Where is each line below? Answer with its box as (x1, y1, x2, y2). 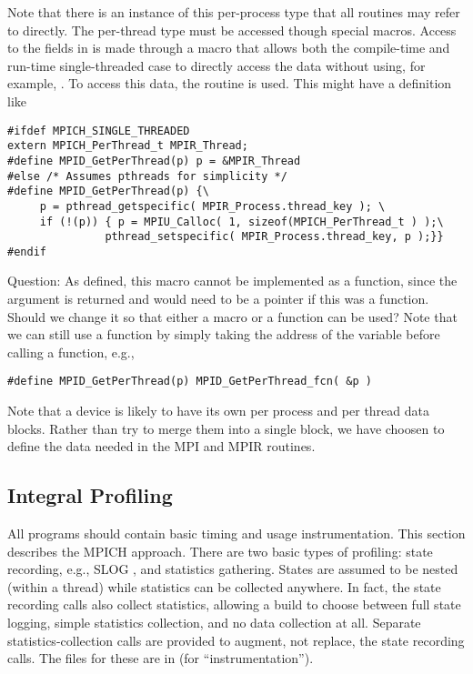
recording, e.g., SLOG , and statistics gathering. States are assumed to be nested (7, 559, 458, 578)
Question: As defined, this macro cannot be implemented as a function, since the (7, 271, 458, 290)
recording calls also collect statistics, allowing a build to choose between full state (7, 595, 461, 614)
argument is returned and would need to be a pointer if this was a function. (7, 289, 429, 308)
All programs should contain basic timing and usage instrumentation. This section (7, 524, 466, 543)
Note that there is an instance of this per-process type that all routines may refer (7, 3, 460, 21)
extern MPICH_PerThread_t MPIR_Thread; (7, 139, 248, 153)
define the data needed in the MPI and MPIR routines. (7, 437, 316, 456)
